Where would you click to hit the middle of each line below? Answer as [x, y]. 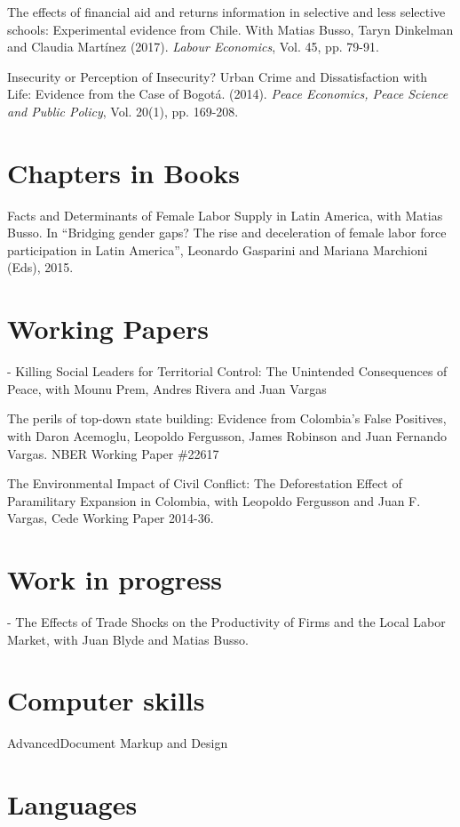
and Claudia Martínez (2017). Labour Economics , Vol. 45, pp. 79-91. [193, 47]
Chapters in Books [123, 172]
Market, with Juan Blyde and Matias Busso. [128, 639]
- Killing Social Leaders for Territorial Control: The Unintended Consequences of [227, 371]
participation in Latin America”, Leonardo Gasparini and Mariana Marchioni [218, 249]
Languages [72, 804]
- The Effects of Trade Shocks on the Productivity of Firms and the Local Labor [226, 622]
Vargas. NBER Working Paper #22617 [113, 453]
